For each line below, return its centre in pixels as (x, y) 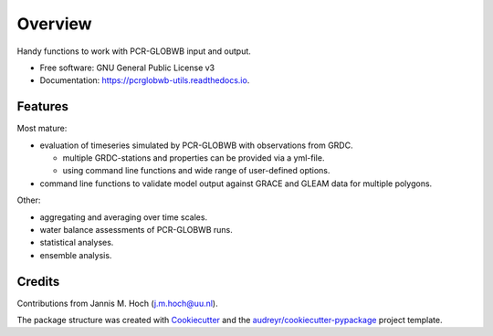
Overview (54, 24)
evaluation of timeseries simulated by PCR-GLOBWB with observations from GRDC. (196, 145)
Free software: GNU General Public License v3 (127, 68)
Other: (29, 200)
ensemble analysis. (76, 255)
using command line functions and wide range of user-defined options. (196, 171)
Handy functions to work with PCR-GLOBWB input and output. (134, 51)
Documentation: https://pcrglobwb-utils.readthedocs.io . (145, 80)
